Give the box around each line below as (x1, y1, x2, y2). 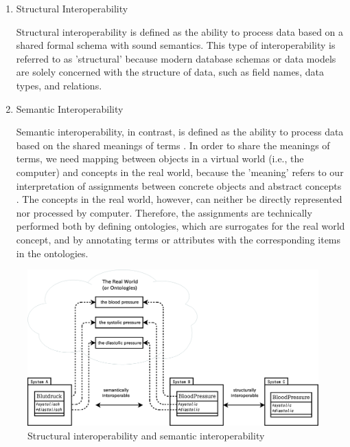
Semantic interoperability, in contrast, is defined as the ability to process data (16, 124, 344, 139)
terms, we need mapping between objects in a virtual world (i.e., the (16, 151, 304, 166)
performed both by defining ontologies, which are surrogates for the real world (16, 219, 345, 233)
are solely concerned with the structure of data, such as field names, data (16, 65, 324, 79)
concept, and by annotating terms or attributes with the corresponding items (16, 232, 341, 246)
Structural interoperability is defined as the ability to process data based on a (16, 24, 344, 39)
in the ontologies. (16, 246, 89, 260)
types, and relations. (16, 78, 102, 92)
